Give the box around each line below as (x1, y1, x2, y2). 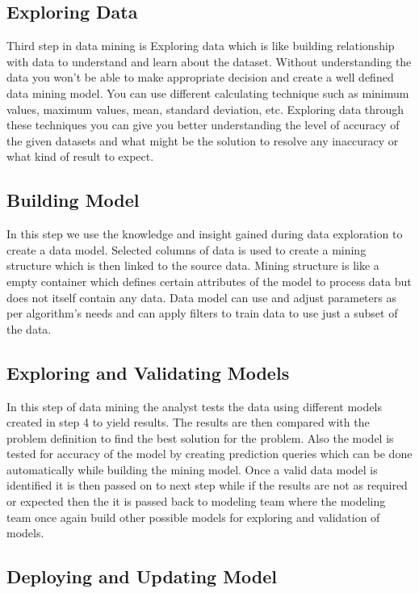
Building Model (6, 187, 140, 212)
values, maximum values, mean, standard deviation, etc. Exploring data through (6, 100, 404, 117)
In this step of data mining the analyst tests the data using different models (6, 397, 382, 414)
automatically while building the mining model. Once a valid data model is (6, 461, 378, 477)
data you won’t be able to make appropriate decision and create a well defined (6, 69, 394, 86)
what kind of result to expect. (6, 148, 154, 165)
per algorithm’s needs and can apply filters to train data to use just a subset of (6, 305, 398, 322)
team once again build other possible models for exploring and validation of (6, 508, 380, 525)
